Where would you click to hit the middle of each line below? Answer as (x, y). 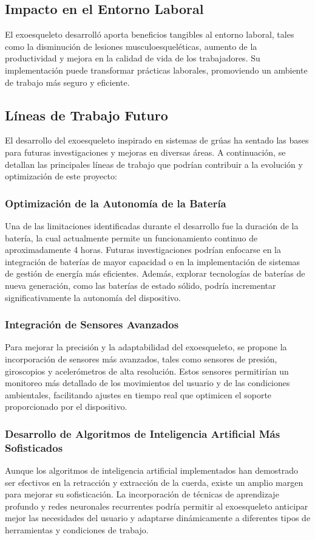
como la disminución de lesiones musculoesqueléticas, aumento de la (131, 46)
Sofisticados (34, 447)
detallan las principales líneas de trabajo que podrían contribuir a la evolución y (154, 164)
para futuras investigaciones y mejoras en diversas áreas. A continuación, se (145, 152)
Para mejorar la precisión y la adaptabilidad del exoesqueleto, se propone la (146, 347)
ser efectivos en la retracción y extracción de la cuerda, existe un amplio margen (154, 482)
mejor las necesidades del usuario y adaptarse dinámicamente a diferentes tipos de (158, 518)
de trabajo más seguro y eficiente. (67, 82)
